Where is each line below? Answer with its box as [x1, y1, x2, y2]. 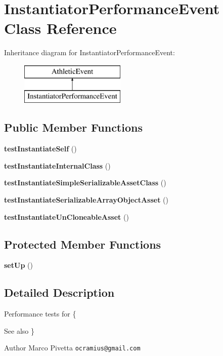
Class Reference [4, 18, 117, 38]
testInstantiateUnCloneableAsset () [4, 211, 129, 222]
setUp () [4, 260, 33, 270]
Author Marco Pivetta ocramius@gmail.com [4, 342, 141, 353]
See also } [4, 325, 34, 336]
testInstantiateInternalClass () [4, 160, 111, 171]
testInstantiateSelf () [4, 143, 77, 154]
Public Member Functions [4, 120, 143, 135]
